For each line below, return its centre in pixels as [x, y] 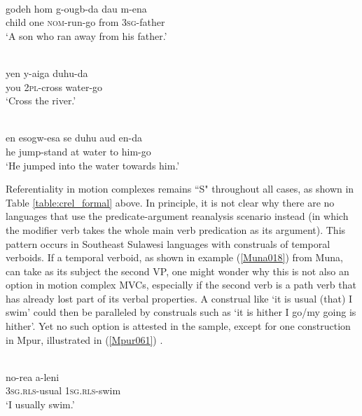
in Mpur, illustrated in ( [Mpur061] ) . [84, 339]
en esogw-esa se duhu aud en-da [74, 138]
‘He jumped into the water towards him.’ [93, 165]
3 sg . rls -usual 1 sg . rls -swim [63, 390]
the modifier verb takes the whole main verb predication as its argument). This [176, 229]
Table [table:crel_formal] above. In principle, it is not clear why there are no [170, 202]
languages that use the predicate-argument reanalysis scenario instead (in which [177, 216]
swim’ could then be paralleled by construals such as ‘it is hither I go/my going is [181, 312]
